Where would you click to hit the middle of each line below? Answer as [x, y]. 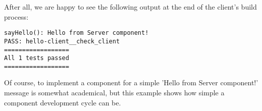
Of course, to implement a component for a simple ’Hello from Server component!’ [131, 82]
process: [16, 16]
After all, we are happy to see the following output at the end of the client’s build [130, 7]
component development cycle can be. [63, 102]
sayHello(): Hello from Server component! [76, 33]
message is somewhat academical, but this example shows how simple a [114, 93]
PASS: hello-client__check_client [62, 41]
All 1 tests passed [37, 58]
